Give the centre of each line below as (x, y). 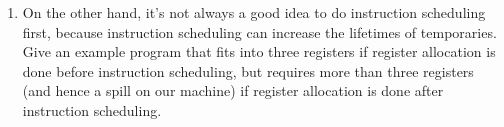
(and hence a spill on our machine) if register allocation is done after (233, 90)
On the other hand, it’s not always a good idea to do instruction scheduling (254, 12)
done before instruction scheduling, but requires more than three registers (248, 70)
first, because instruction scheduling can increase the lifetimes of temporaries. (259, 31)
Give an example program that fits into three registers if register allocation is (259, 51)
